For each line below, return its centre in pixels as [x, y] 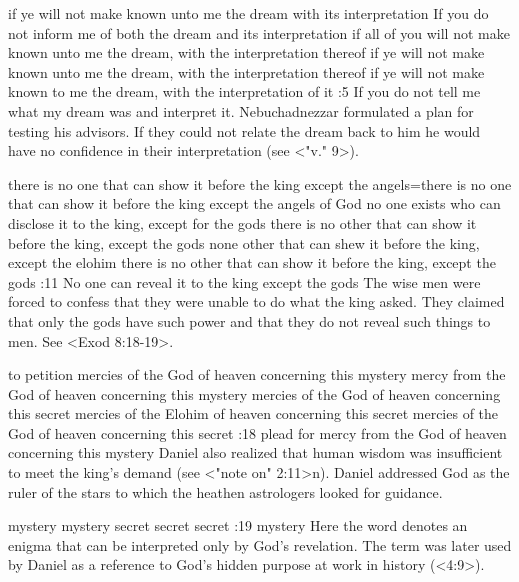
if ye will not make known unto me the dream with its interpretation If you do [248, 13]
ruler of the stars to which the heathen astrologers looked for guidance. [225, 491]
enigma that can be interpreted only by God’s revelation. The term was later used [260, 544]
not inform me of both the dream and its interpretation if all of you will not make [259, 32]
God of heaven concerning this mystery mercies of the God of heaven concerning [254, 393]
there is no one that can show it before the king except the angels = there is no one [260, 183]
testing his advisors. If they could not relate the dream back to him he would [244, 130]
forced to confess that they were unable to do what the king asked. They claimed [256, 301]
